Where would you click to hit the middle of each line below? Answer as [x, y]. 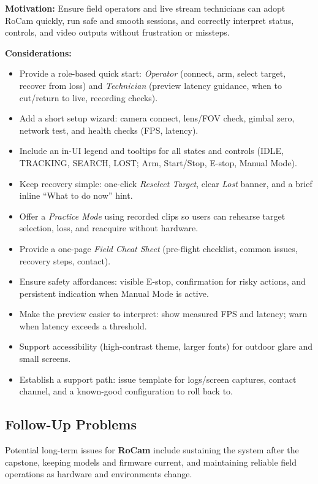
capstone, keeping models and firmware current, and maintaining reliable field [151, 462]
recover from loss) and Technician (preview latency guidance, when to [150, 85]
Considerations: [38, 52]
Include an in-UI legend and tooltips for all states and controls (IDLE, [151, 151]
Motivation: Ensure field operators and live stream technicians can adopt [145, 8]
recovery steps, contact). [65, 260]
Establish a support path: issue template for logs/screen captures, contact [158, 379]
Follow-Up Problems [71, 424]
